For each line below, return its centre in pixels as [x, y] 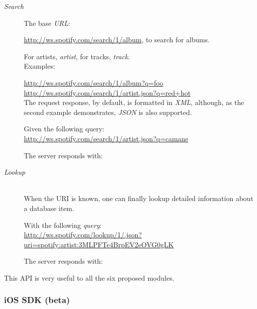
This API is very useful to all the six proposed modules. [89, 277]
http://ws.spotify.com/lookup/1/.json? [83, 235]
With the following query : [63, 225]
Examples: [40, 66]
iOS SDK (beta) [37, 300]
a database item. [49, 208]
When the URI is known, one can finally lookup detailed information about [139, 198]
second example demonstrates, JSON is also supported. [108, 112]
